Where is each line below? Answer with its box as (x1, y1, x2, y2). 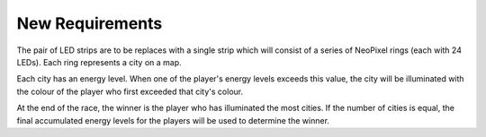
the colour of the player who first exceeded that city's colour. (16, 86, 243, 97)
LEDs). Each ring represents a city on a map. (16, 56, 182, 67)
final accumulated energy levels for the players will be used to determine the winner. (16, 115, 330, 125)
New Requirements (16, 13, 163, 33)
